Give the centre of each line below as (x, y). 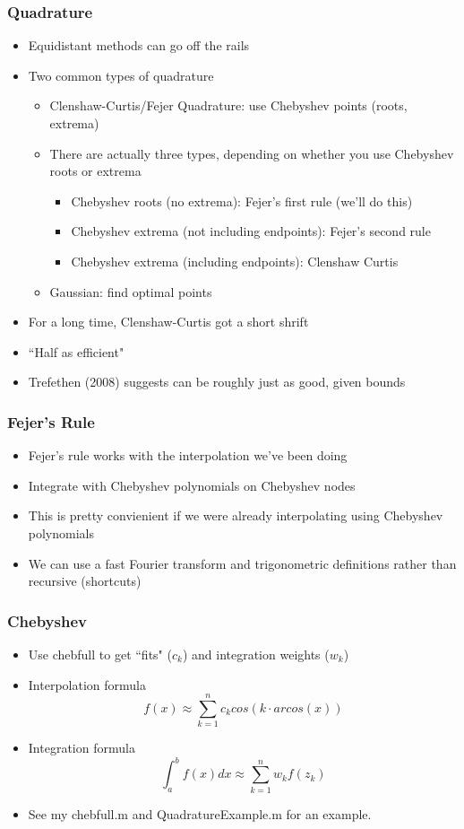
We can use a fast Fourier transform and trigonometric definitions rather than (242, 563)
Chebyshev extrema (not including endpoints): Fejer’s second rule (251, 231)
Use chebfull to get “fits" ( (100, 654)
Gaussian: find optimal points (131, 291)
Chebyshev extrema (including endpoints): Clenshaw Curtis (235, 261)
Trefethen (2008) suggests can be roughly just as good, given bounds (217, 382)
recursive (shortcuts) (85, 581)
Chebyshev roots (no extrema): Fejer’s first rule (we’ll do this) (242, 201)
